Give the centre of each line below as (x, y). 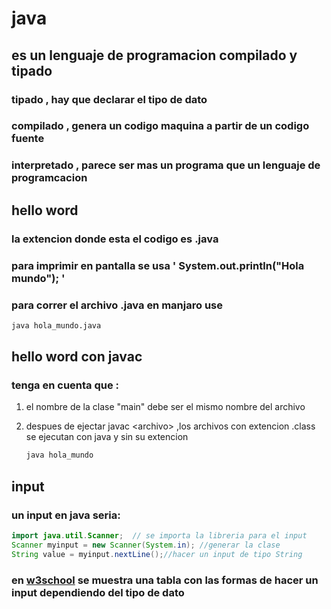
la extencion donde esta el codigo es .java (115, 239)
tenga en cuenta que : (65, 385)
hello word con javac (77, 357)
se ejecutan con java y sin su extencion (107, 437)
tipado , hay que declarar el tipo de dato (109, 99)
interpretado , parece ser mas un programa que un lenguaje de (166, 165)
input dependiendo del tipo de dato (98, 592)
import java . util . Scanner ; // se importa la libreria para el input (159, 536)
